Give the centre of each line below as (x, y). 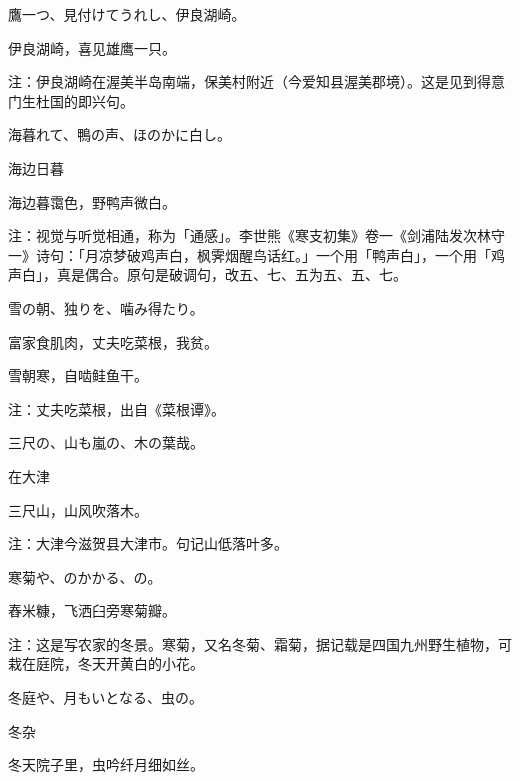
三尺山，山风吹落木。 (78, 509)
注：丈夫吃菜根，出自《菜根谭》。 (116, 408)
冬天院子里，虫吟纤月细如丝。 (106, 764)
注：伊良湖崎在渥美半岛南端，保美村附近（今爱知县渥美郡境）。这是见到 (242, 81)
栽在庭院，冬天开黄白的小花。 (106, 663)
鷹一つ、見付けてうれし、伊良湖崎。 (127, 14)
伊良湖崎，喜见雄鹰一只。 (92, 47)
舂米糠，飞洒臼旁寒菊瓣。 (92, 610)
